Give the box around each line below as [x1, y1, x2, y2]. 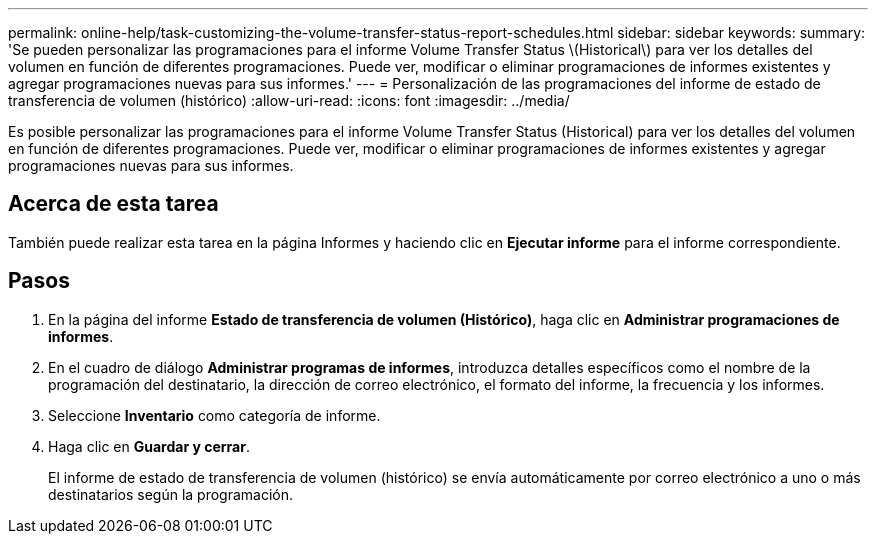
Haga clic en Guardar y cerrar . [48, 437, 250, 455]
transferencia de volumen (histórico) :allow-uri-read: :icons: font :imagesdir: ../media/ [8, 92, 570, 109]
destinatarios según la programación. [48, 485, 294, 503]
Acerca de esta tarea [8, 191, 219, 217]
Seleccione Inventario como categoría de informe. [48, 406, 381, 424]
